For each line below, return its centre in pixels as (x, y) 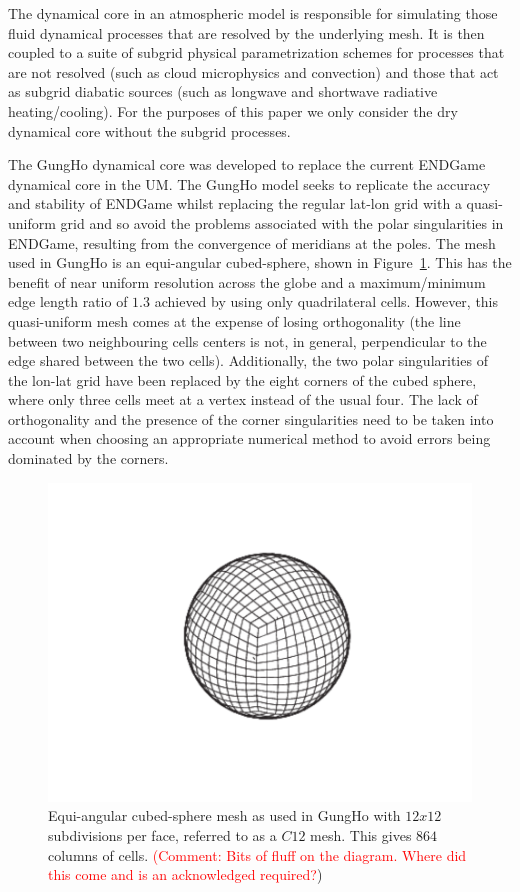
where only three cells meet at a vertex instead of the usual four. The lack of (243, 399)
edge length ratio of (68, 301)
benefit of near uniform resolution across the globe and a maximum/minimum (247, 281)
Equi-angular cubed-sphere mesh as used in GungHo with (224, 815)
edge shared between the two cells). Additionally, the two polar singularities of (248, 360)
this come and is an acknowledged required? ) (185, 874)
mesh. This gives (361, 834)
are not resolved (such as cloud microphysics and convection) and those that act (253, 71)
